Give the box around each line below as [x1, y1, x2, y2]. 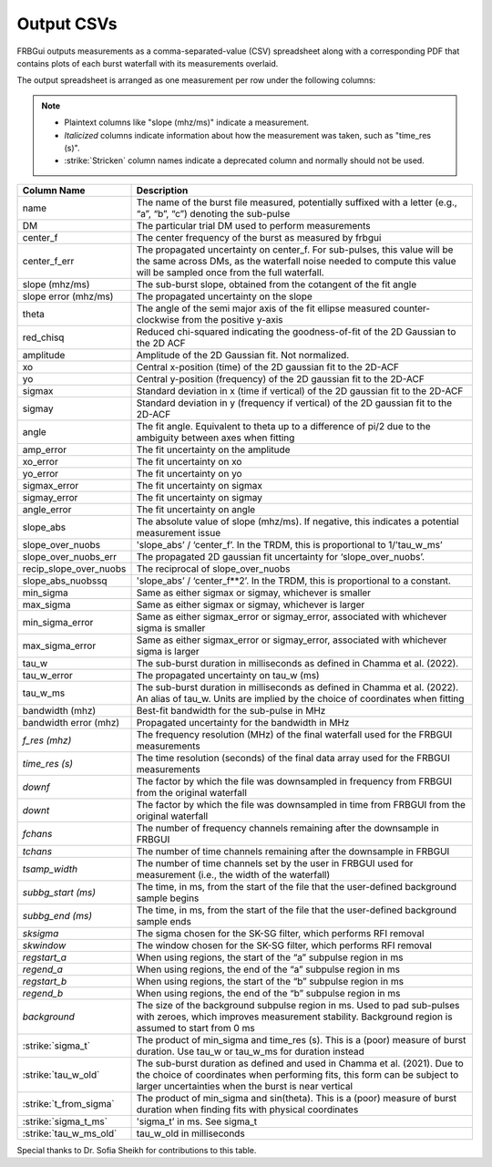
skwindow [22, 939, 67, 952]
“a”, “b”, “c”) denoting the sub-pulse [136, 207, 291, 220]
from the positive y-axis [181, 313, 283, 325]
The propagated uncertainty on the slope [136, 290, 313, 303]
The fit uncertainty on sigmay [136, 491, 263, 503]
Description [136, 183, 189, 196]
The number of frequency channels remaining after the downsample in [136, 821, 439, 834]
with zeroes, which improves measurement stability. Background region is [136, 1010, 453, 1023]
